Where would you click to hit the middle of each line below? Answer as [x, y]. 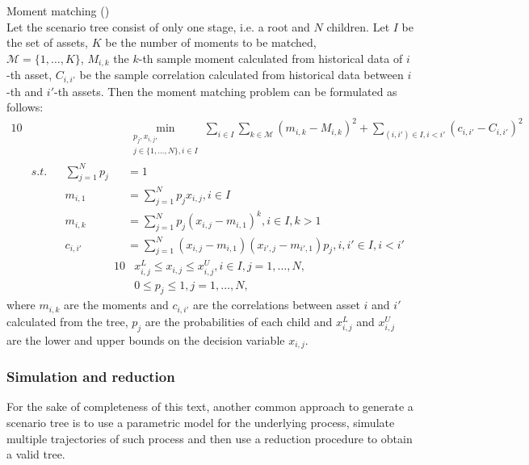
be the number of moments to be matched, [211, 42]
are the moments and [116, 305]
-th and [25, 91]
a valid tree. [36, 454]
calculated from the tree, [67, 321]
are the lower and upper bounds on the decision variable [146, 339]
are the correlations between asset [277, 305]
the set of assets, [47, 42]
